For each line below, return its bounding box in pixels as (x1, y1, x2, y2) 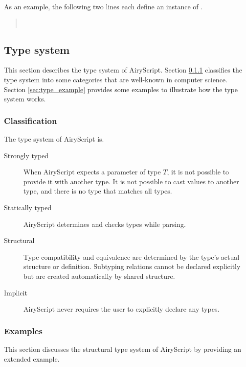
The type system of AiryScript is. (4, 133, 104, 144)
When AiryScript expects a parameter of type (23, 167, 161, 177)
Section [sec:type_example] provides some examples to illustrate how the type (4, 84, 238, 94)
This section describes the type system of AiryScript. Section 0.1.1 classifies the (4, 65, 242, 75)
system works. (4, 94, 46, 104)
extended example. (4, 353, 60, 364)
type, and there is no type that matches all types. (23, 186, 172, 196)
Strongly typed (4, 150, 49, 160)
